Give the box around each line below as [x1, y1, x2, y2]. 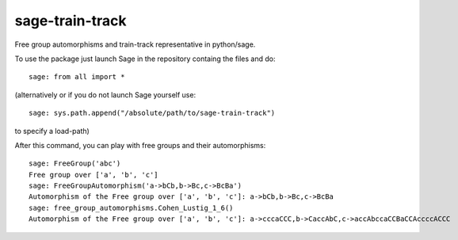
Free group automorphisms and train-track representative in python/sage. [14, 40, 256, 49]
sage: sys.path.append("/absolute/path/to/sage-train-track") [29, 109, 276, 118]
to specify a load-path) [14, 126, 90, 135]
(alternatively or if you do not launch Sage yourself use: [14, 90, 197, 99]
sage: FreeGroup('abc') [29, 159, 121, 168]
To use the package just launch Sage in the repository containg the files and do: [14, 54, 276, 63]
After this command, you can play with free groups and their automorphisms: [14, 140, 266, 150]
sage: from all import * [29, 72, 125, 82]
